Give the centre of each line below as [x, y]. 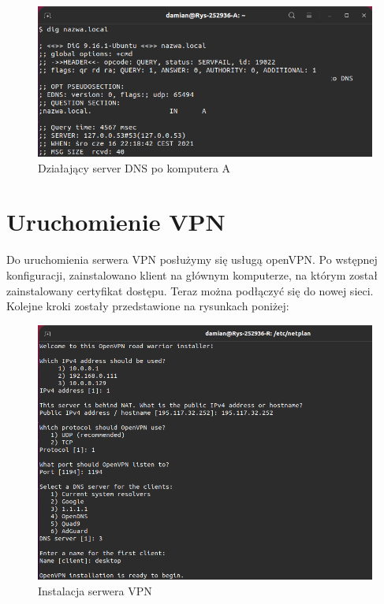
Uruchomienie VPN [116, 222]
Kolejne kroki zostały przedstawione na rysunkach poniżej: [148, 306]
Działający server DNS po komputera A [134, 167]
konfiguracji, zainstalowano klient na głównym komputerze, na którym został [192, 274]
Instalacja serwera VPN [95, 590]
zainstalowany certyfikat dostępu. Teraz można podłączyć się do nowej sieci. [190, 290]
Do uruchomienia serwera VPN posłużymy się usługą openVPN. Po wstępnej [192, 259]
